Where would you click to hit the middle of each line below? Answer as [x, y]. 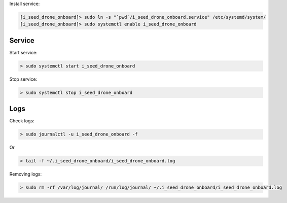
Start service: [23, 52]
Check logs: [22, 121]
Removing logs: [26, 174]
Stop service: [23, 79]
